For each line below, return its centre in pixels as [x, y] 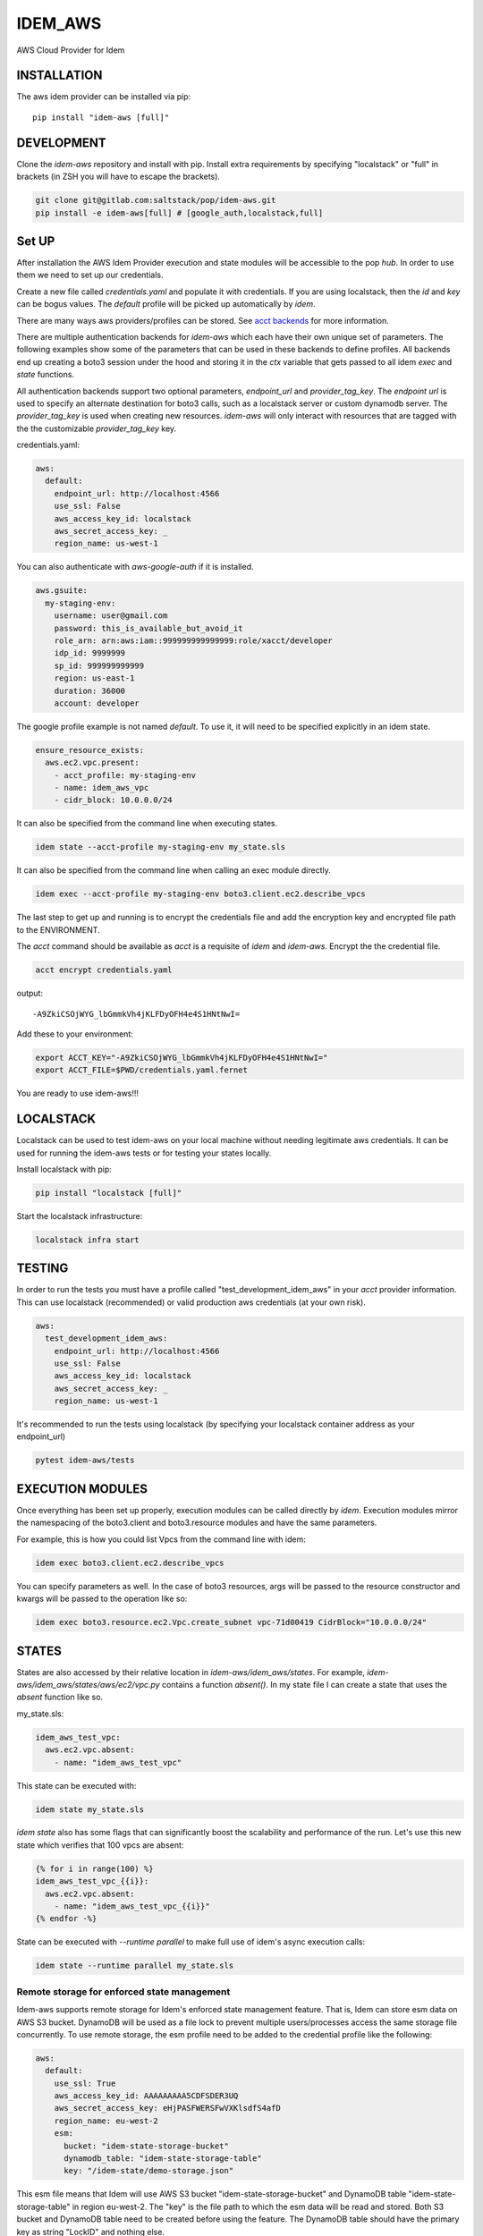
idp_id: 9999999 [89, 653]
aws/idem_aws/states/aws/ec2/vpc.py [88, 1684]
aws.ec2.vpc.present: [93, 763]
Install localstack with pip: [64, 1169]
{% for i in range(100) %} [94, 1868]
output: [30, 994]
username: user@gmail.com [111, 616]
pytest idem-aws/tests [85, 1461]
